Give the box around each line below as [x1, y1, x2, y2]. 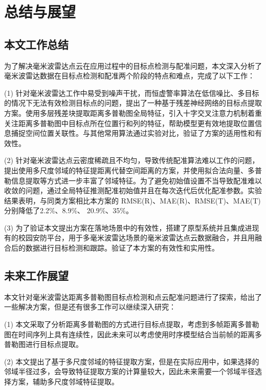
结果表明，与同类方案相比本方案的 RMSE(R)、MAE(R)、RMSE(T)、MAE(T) [4, 195, 261, 206]
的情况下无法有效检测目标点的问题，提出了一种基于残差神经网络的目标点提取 [4, 97, 262, 108]
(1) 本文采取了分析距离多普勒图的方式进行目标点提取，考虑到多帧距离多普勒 [4, 319, 259, 330]
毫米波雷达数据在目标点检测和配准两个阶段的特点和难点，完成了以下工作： [4, 70, 255, 81]
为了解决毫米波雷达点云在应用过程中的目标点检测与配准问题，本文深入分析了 [4, 60, 262, 71]
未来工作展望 [4, 268, 69, 283]
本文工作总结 [4, 36, 69, 52]
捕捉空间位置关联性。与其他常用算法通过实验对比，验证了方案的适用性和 [11, 128, 255, 138]
